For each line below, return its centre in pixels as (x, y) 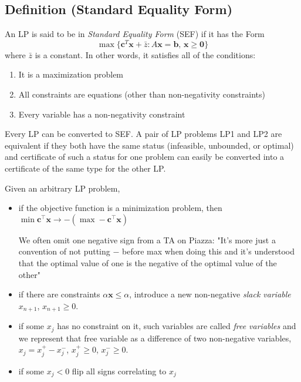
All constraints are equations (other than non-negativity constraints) (142, 94)
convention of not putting (64, 251)
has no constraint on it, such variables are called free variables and (177, 326)
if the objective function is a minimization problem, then (120, 208)
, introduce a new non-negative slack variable (210, 294)
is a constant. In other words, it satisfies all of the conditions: (145, 54)
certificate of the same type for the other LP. (85, 168)
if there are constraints (59, 294)
